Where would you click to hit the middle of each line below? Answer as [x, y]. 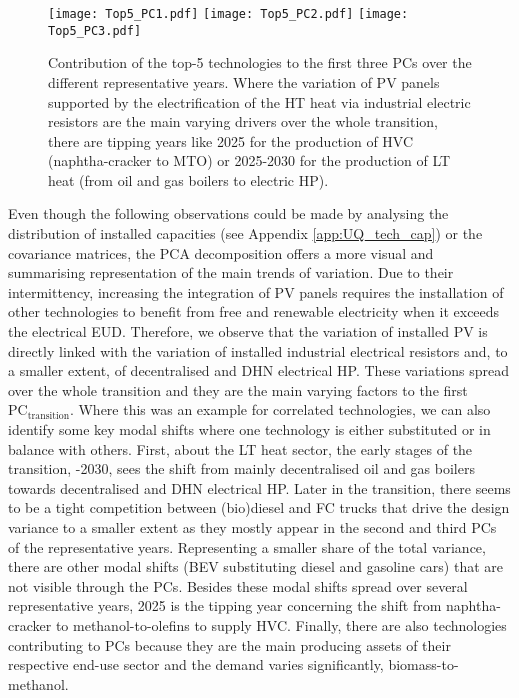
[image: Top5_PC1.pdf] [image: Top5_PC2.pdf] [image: [228, 14]
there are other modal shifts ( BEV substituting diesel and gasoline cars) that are [256, 566]
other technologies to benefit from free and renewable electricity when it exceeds [254, 311]
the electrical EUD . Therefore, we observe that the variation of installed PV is [248, 331]
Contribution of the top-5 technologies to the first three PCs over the [260, 62]
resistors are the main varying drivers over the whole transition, [243, 121]
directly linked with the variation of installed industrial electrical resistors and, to [258, 350]
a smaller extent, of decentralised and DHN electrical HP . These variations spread [259, 370]
